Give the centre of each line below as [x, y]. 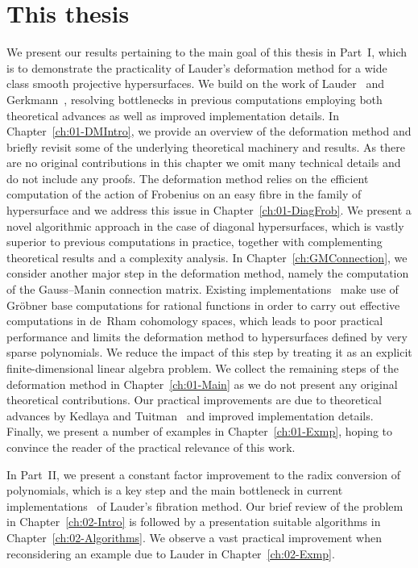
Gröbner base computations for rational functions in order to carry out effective [203, 305]
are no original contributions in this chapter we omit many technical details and [204, 163]
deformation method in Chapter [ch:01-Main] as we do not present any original [202, 384]
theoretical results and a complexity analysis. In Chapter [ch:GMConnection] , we [207, 257]
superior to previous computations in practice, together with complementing [195, 242]
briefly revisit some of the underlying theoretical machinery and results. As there [206, 146]
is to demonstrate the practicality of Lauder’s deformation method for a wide [197, 67]
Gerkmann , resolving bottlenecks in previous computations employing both [195, 99]
